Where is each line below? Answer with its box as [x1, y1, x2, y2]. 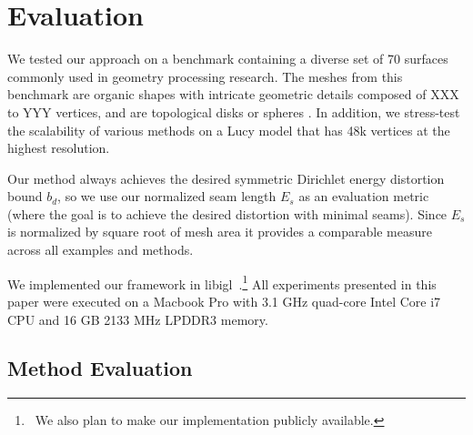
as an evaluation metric [298, 187, 429, 206]
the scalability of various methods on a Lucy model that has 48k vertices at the [7, 120, 450, 139]
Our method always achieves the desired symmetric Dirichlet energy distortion [7, 168, 445, 187]
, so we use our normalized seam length [57, 187, 277, 206]
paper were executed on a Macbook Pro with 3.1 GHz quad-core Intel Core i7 [7, 291, 441, 310]
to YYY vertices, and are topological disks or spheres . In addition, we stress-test [7, 102, 460, 121]
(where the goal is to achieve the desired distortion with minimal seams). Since [7, 204, 448, 223]
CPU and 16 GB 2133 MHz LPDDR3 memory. [7, 309, 268, 329]
